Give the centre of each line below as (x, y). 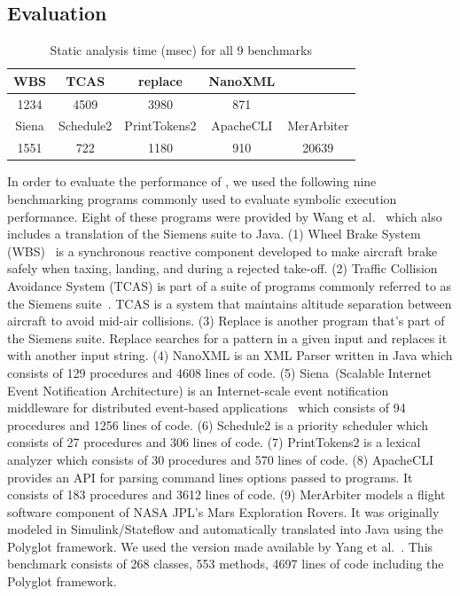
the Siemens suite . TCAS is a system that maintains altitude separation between (230, 303)
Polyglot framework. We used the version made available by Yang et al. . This (220, 546)
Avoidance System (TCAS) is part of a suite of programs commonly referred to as (230, 285)
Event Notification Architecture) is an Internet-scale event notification (198, 390)
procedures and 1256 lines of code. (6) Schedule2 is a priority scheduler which (218, 424)
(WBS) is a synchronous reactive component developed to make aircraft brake (222, 251)
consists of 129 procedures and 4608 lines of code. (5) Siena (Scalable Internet (219, 372)
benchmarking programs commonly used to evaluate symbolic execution (202, 199)
